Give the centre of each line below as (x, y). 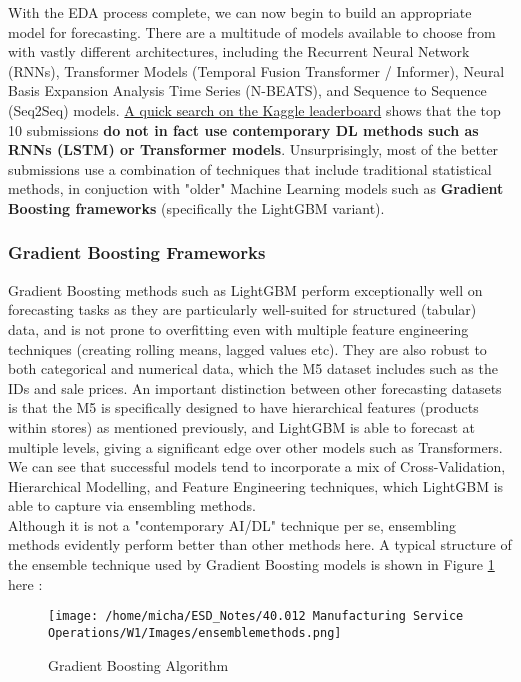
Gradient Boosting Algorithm (138, 664)
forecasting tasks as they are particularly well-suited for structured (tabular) (242, 309)
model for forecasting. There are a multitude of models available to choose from (252, 31)
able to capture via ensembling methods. (132, 505)
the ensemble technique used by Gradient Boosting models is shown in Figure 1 (251, 564)
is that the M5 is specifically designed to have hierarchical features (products (243, 407)
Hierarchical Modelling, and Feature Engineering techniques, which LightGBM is (256, 485)
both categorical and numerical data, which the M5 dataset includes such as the (253, 368)
